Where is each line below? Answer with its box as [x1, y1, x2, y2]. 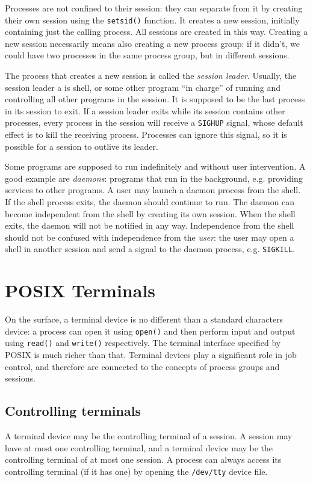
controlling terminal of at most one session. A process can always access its [5, 453, 282, 466]
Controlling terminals [5, 401, 141, 420]
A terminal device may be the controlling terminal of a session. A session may [5, 430, 293, 442]
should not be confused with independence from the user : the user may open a [5, 230, 294, 243]
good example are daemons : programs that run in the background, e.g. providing [5, 171, 303, 184]
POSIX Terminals [5, 278, 156, 303]
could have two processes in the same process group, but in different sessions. [5, 49, 290, 61]
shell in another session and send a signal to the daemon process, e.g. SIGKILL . [5, 243, 296, 255]
